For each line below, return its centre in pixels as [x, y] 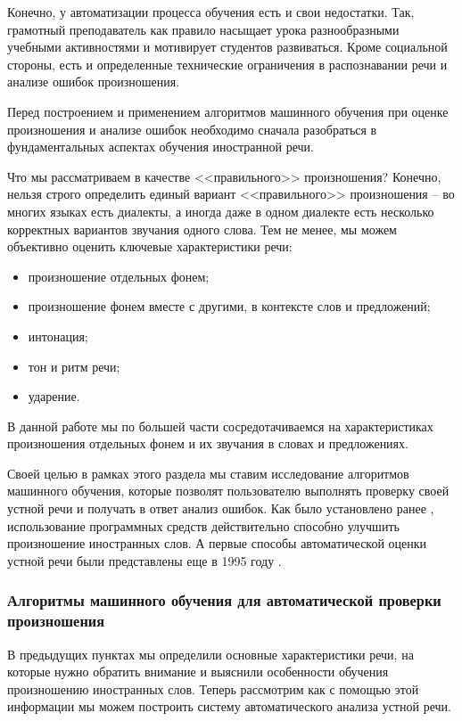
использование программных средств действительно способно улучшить [203, 525]
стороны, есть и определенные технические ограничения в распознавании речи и [227, 64]
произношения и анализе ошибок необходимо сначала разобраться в [192, 129]
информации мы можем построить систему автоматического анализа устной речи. [229, 706]
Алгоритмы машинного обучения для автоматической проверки [224, 600]
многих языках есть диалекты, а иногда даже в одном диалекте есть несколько [221, 211]
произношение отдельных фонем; [119, 276]
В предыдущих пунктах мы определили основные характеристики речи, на [210, 654]
